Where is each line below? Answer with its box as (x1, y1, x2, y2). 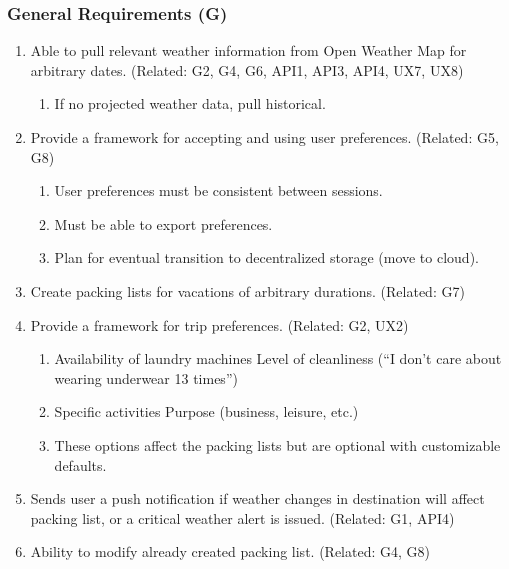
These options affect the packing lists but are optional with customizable (54, 434, 501, 455)
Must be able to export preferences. (54, 213, 273, 234)
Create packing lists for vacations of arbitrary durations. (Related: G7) (30, 280, 465, 301)
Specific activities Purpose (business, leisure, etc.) (54, 401, 359, 422)
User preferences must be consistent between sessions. (54, 180, 383, 201)
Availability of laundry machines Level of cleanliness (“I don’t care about (54, 348, 502, 369)
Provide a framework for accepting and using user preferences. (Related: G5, (30, 127, 499, 147)
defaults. (54, 454, 107, 475)
